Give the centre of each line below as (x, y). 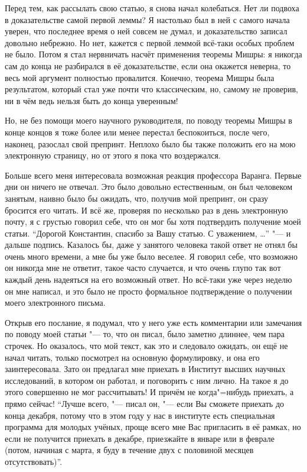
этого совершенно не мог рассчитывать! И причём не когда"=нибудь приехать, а (149, 392)
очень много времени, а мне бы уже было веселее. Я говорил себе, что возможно (151, 256)
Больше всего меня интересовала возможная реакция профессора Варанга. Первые (153, 175)
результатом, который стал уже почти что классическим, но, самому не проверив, (152, 89)
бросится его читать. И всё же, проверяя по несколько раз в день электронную (146, 210)
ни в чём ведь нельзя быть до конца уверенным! (92, 100)
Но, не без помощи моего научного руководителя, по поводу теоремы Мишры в (148, 120)
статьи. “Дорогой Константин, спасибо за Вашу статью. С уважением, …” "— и (148, 233)
